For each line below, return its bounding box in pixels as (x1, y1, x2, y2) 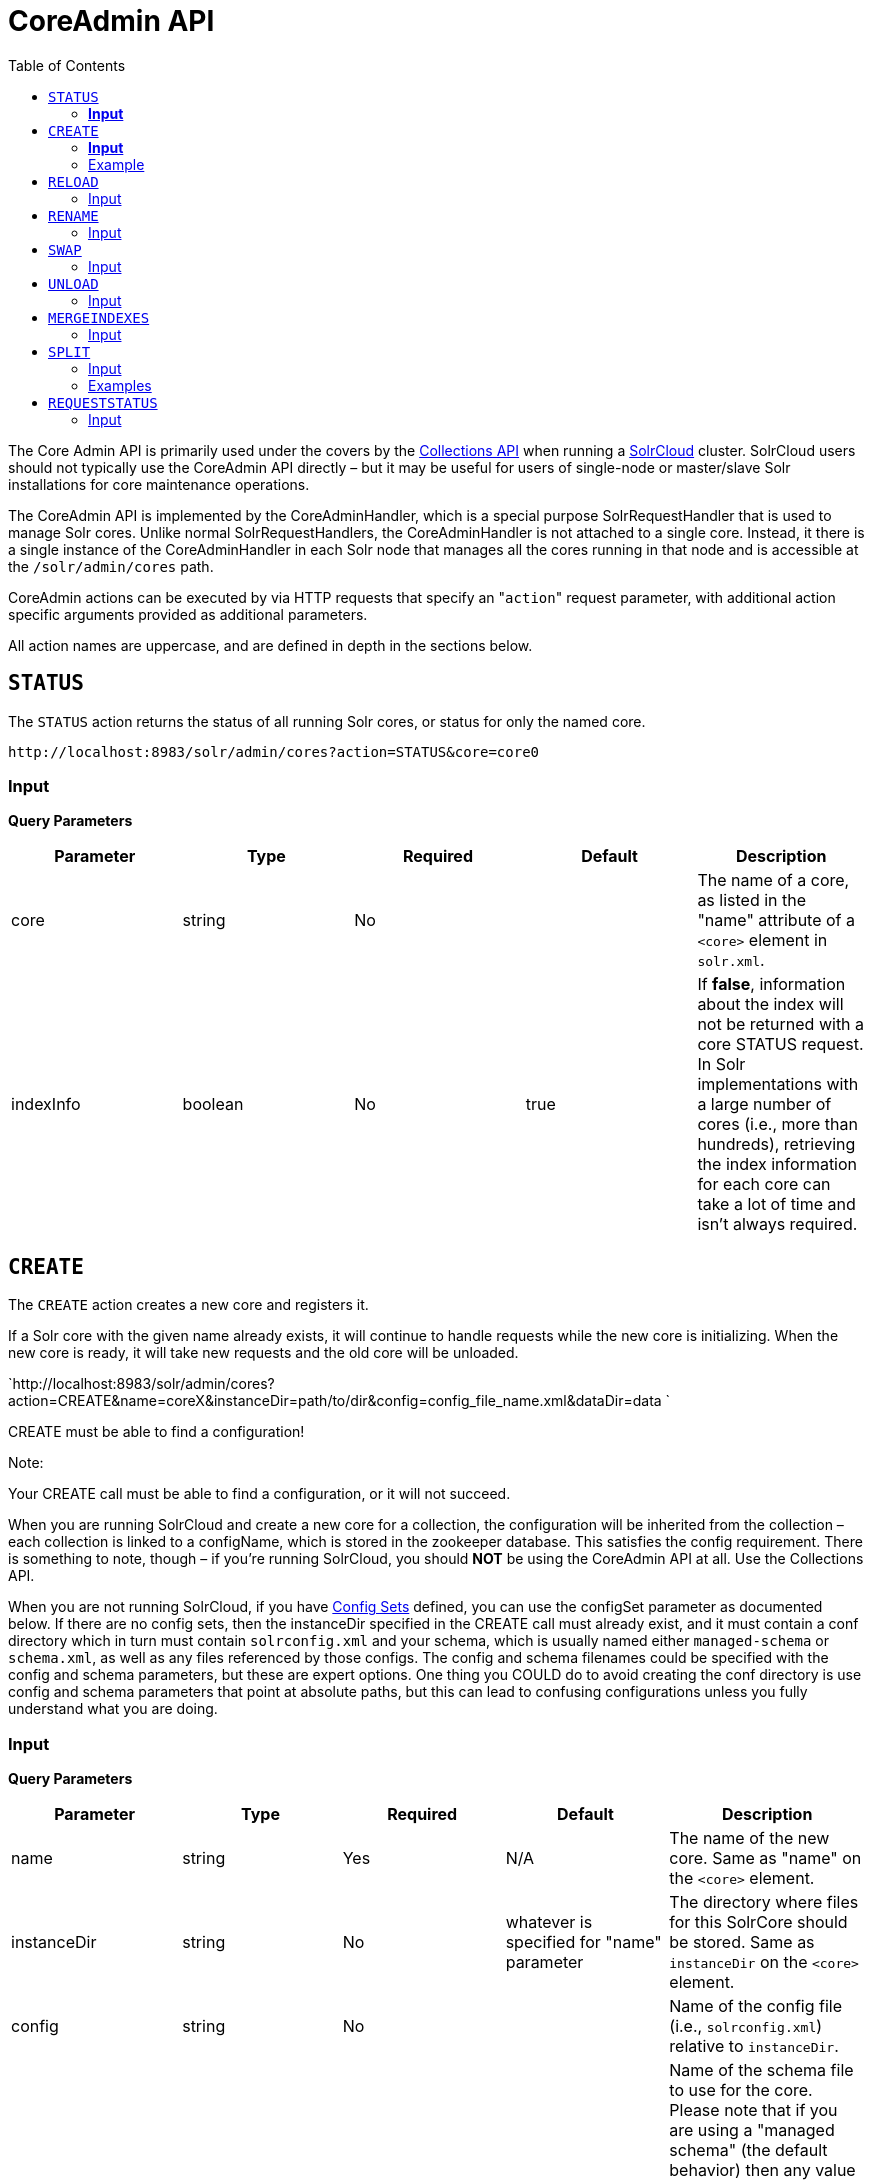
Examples (88, 376, 152, 394)
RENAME (48, 207, 99, 224)
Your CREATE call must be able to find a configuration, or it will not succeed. (8, 1485, 511, 1503)
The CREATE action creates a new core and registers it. (8, 1296, 369, 1314)
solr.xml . (697, 950, 765, 971)
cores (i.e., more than (697, 1114, 858, 1135)
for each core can (697, 1174, 831, 1195)
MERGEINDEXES (48, 309, 150, 326)
